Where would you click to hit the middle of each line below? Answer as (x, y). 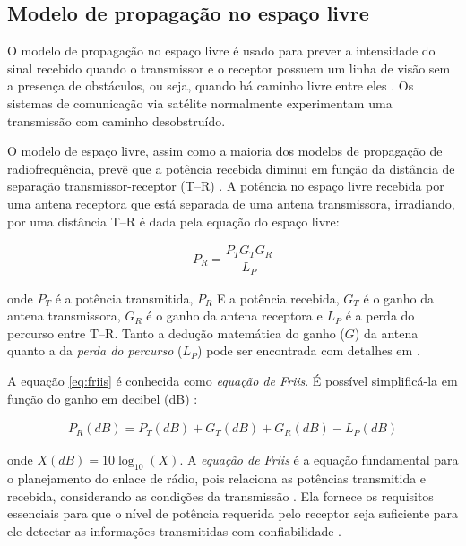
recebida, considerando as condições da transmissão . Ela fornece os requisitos (220, 495)
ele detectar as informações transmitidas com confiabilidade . (174, 530)
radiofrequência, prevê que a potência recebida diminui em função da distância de (231, 168)
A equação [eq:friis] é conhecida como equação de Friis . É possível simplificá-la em (233, 381)
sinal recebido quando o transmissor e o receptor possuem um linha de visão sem (229, 68)
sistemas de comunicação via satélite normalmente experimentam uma (200, 102)
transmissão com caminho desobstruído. (116, 120)
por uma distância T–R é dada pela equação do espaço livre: (173, 221)
